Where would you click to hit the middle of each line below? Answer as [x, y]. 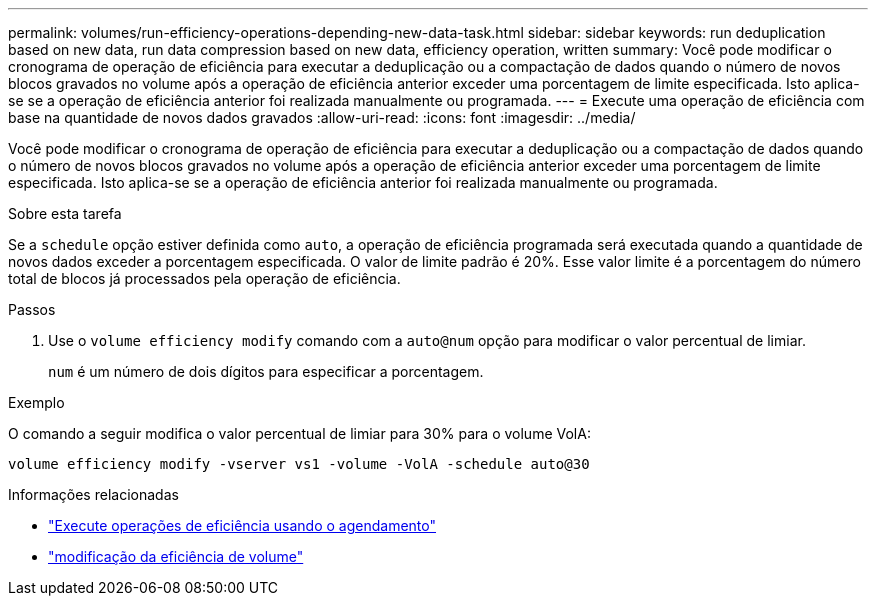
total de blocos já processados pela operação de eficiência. [204, 278]
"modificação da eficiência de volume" [176, 556]
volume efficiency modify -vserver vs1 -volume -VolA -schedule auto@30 [299, 464]
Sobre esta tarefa [65, 213]
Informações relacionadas [93, 494]
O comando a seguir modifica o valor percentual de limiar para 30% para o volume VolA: [299, 433]
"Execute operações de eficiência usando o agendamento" [242, 525]
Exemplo [36, 402]
